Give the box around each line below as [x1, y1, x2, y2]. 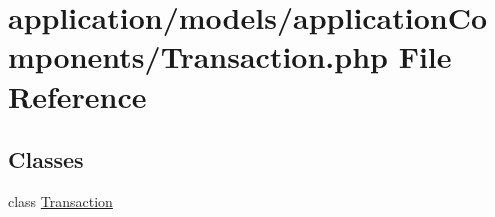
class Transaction [8, 190, 113, 211]
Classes [8, 144, 84, 175]
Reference [8, 75, 147, 116]
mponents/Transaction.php [8, 36, 388, 77]
